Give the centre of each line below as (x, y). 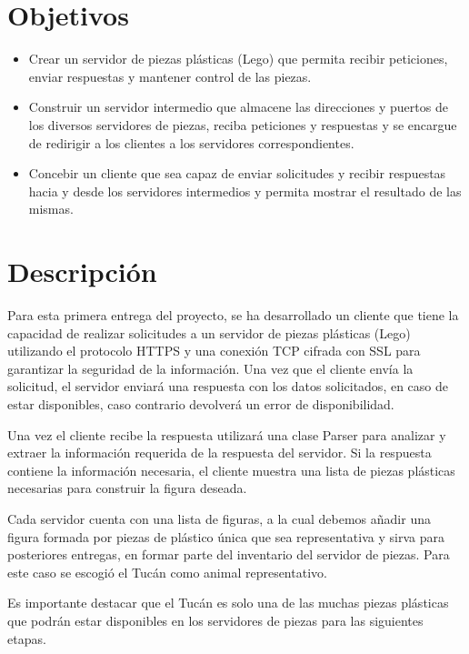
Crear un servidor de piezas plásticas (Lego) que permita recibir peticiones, (238, 59)
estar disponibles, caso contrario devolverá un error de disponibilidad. (201, 403)
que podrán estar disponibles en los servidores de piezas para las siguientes (215, 620)
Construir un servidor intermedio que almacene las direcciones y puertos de (238, 107)
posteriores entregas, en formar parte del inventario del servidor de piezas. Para (229, 554)
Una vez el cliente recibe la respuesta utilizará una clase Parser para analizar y (227, 434)
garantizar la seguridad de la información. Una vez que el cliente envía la (210, 368)
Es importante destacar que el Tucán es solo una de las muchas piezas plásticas (228, 603)
